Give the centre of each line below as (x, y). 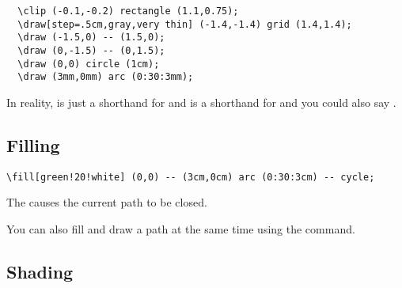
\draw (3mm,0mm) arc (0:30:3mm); (106, 77)
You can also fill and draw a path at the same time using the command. (181, 228)
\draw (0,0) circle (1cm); (89, 64)
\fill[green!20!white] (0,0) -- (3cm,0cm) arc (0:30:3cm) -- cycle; (191, 177)
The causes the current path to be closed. (107, 202)
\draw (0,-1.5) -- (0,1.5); (91, 50)
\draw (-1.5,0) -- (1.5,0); (91, 38)
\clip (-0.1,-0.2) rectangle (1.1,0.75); (128, 11)
